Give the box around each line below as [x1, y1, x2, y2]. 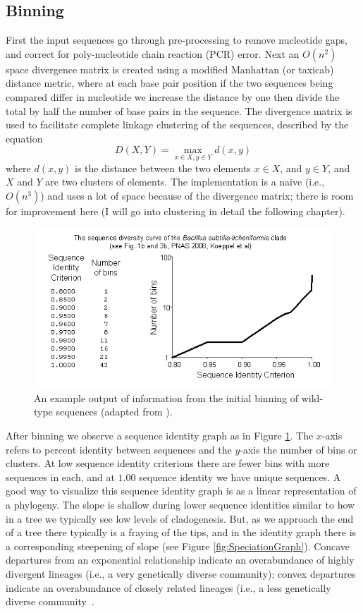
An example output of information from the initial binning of [34, 390, 299, 405]
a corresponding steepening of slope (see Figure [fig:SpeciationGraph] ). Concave [6, 538, 350, 553]
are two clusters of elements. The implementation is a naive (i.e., [45, 174, 325, 189]
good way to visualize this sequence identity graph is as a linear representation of [6, 483, 357, 498]
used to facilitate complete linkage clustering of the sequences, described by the [6, 117, 349, 132]
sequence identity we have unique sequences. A [139, 469, 341, 484]
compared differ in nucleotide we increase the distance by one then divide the [6, 89, 340, 104]
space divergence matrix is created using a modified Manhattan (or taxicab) [6, 61, 334, 76]
